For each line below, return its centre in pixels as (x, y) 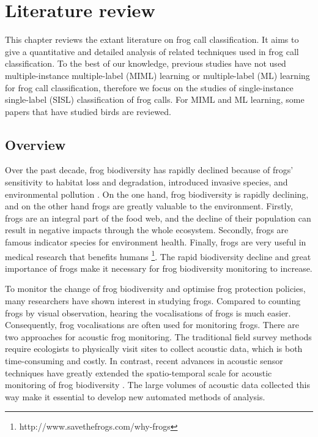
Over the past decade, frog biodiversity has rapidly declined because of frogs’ (149, 170)
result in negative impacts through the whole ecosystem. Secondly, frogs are (147, 230)
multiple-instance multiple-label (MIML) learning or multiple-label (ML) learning (157, 75)
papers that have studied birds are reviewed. (88, 111)
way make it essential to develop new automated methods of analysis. (135, 396)
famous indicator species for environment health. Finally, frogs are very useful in (156, 242)
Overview (35, 144)
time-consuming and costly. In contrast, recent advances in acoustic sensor (144, 361)
